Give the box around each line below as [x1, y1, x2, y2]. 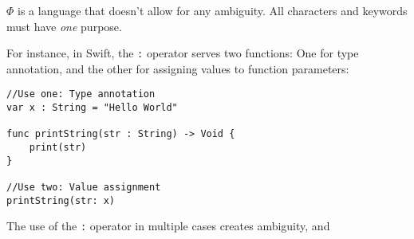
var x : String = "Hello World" [6, 102, 178, 114]
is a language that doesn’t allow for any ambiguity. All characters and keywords [18, 2, 408, 18]
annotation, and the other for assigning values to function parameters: [6, 60, 349, 76]
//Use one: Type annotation [6, 88, 156, 100]
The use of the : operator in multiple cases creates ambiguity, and [6, 217, 330, 234]
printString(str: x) [6, 194, 116, 206]
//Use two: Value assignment [6, 182, 161, 194]
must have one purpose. [6, 18, 122, 34]
